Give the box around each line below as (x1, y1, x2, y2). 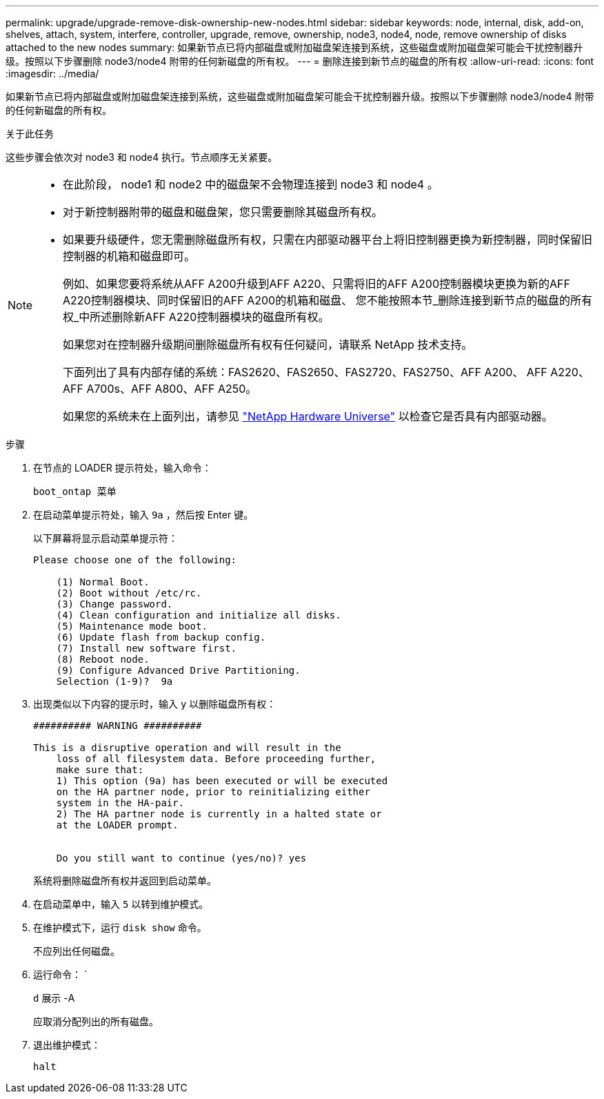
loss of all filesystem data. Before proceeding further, (56, 753, 376, 764)
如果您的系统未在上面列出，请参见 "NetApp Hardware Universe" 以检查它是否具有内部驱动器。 (63, 409, 553, 423)
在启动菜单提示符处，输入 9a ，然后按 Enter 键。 (33, 509, 254, 521)
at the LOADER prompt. (56, 819, 179, 830)
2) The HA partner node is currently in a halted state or (56, 808, 382, 819)
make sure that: (56, 764, 144, 775)
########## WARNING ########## (33, 720, 202, 731)
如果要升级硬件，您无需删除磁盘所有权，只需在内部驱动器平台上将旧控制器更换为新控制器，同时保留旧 (63, 233, 593, 246)
